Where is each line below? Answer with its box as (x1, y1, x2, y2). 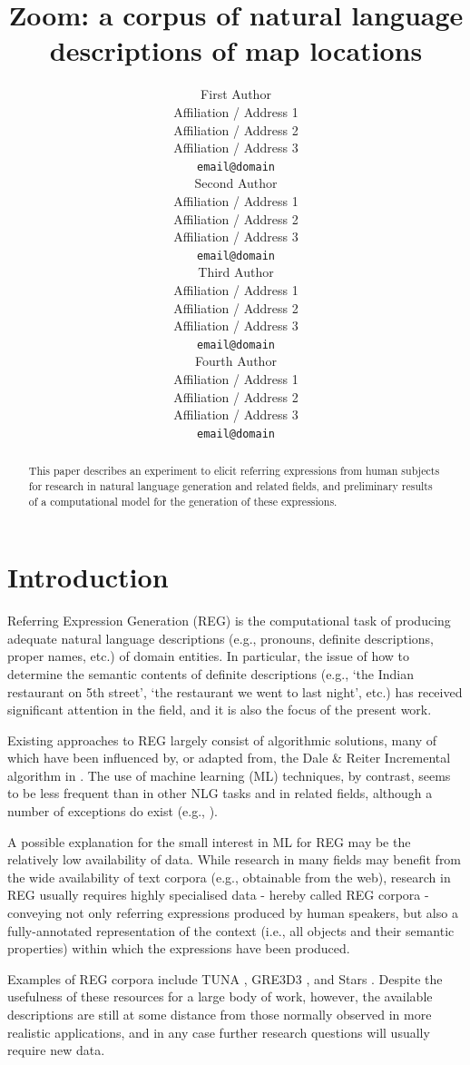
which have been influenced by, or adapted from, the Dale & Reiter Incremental (7, 748, 451, 767)
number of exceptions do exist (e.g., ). (7, 802, 218, 821)
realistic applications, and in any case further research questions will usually (7, 1022, 430, 1041)
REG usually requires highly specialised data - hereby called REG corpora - (7, 885, 429, 904)
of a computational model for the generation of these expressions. (28, 493, 338, 508)
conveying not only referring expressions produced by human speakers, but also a (7, 903, 458, 922)
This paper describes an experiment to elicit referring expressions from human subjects (28, 463, 440, 478)
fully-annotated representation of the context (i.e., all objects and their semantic (7, 921, 455, 940)
